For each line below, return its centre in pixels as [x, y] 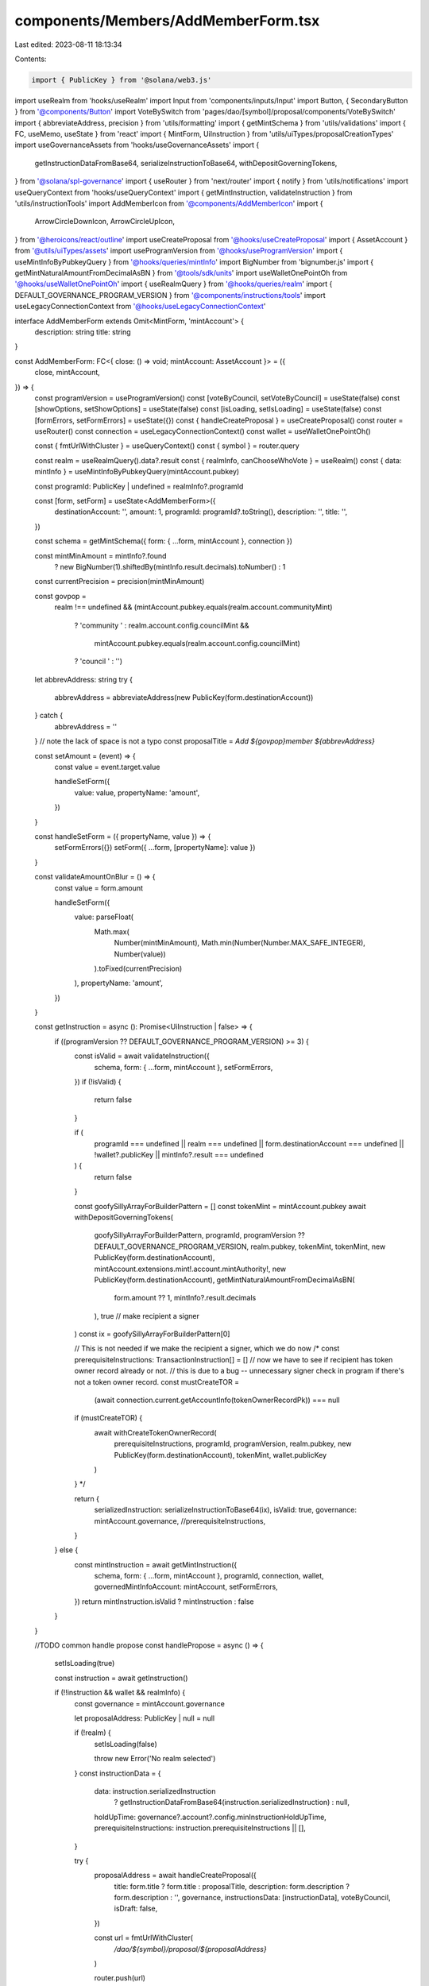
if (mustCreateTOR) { [108, 1418]
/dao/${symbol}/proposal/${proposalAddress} [190, 1949]
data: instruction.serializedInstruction [155, 1791]
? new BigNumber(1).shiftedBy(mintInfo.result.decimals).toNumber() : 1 [170, 566]
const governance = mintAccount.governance [150, 1703]
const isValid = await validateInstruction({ [142, 1056]
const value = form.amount [99, 888]
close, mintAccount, [68, 373]
